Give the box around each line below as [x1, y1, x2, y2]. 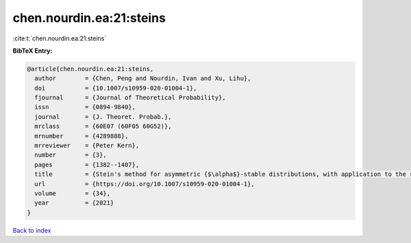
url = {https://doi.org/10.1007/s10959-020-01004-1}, [34, 180, 255, 188]
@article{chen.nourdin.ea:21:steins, [27, 65, 154, 73]
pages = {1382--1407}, [34, 161, 140, 168]
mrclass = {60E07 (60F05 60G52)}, [34, 123, 172, 130]
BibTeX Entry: [12, 47, 53, 55]
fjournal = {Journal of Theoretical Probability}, [34, 94, 226, 102]
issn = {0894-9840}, [34, 103, 136, 111]
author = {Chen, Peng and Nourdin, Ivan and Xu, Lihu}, [34, 75, 251, 82]
